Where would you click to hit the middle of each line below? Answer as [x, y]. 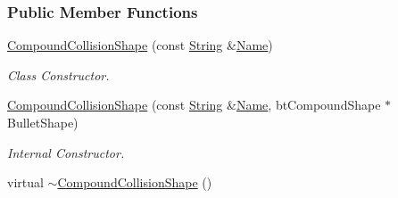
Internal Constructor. [66, 152]
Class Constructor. [58, 74]
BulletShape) [43, 122]
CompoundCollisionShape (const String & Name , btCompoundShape [194, 105]
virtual [25, 182]
